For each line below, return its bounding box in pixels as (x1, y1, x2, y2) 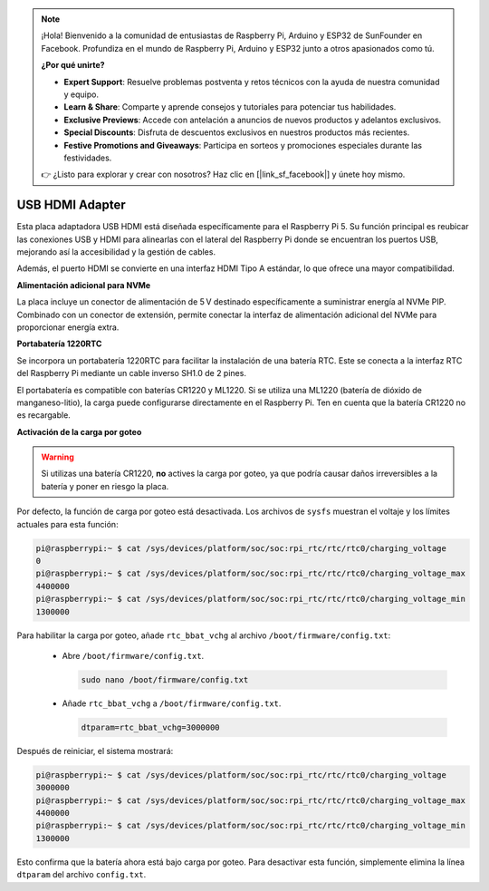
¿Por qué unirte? (41, 60, 105, 71)
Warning (41, 451, 74, 462)
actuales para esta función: (16, 518, 119, 529)
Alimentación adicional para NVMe (16, 279, 151, 290)
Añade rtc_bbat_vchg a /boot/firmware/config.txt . (62, 698, 282, 709)
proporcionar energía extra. (16, 322, 120, 333)
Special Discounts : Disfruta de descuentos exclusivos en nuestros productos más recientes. (63, 127, 410, 138)
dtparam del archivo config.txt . (16, 869, 147, 880)
